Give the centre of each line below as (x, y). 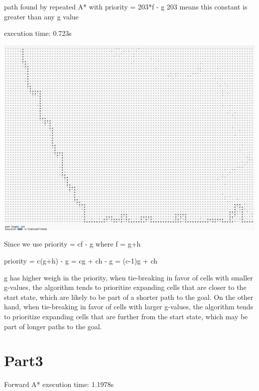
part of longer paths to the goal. (53, 326)
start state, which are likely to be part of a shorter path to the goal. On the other (129, 297)
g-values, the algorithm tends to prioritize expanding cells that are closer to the (125, 287)
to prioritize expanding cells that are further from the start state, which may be (126, 317)
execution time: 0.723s (38, 33)
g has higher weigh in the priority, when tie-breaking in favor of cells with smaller (129, 277)
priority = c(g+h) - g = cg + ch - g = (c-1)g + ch (81, 261)
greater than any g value (41, 16)
